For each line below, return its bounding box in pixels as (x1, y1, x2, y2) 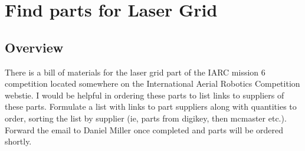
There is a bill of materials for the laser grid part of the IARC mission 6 (5, 65, 265, 78)
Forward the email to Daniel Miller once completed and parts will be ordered (5, 123, 284, 136)
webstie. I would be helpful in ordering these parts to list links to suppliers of (5, 88, 284, 101)
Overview (5, 38, 64, 56)
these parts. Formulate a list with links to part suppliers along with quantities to (5, 100, 297, 113)
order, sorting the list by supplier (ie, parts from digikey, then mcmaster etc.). (5, 111, 287, 124)
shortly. (5, 135, 32, 147)
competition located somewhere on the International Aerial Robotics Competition (5, 77, 300, 90)
